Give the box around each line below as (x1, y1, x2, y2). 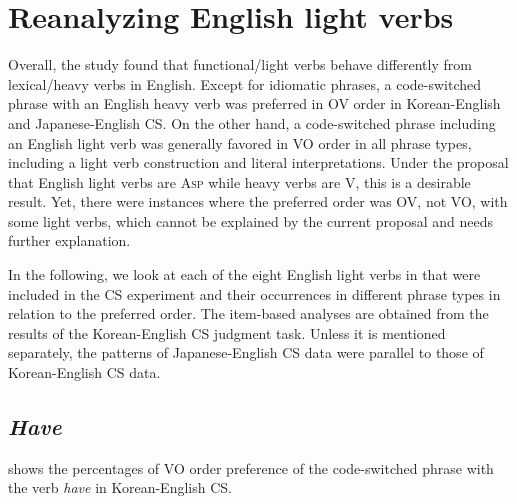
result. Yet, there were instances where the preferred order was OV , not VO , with (8, 191, 508, 212)
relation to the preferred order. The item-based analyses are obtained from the (8, 303, 489, 324)
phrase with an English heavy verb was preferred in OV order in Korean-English (8, 93, 501, 114)
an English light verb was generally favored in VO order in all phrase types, (8, 132, 472, 153)
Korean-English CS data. (8, 362, 161, 383)
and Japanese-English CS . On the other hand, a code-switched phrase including (8, 112, 496, 133)
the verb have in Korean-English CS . (8, 477, 232, 498)
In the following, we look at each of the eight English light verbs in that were (8, 264, 481, 285)
